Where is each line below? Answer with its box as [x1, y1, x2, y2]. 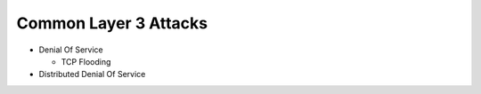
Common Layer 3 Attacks [16, 13, 208, 33]
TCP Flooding [61, 56, 111, 67]
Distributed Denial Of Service [38, 69, 146, 80]
